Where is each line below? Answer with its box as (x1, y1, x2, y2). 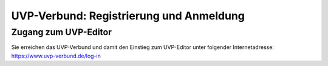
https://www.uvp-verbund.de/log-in (11, 52, 101, 59)
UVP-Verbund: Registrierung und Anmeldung (11, 9, 245, 22)
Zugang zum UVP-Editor (11, 27, 112, 38)
